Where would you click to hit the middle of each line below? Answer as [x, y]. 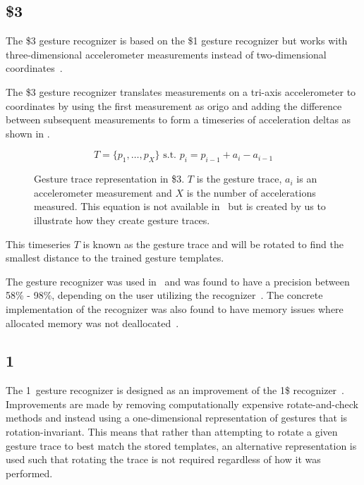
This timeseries [38, 244]
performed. [29, 473]
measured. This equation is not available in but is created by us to [180, 206]
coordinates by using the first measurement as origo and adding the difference [174, 105]
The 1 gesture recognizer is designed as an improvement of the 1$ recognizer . [175, 390]
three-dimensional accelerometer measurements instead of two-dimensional [166, 54]
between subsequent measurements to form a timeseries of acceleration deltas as [178, 119]
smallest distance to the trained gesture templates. [115, 258]
